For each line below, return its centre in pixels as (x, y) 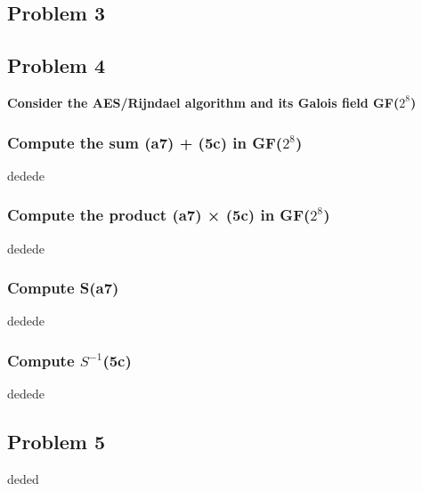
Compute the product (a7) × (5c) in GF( (159, 215)
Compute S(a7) (63, 288)
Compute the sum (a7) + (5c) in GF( (145, 142)
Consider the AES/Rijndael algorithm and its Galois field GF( (203, 102)
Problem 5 (56, 442)
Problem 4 (56, 65)
